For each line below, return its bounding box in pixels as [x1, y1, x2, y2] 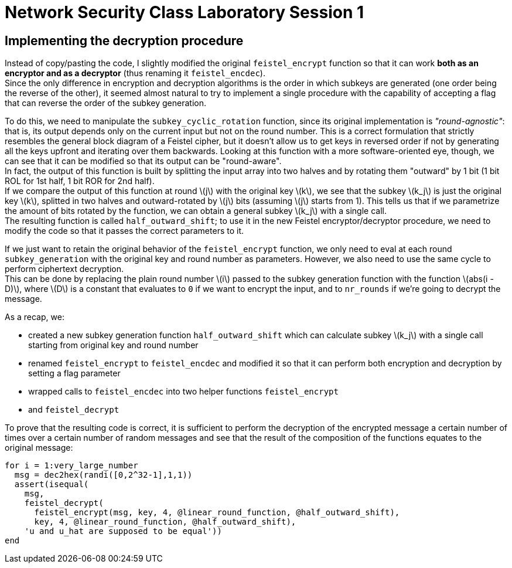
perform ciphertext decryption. [5, 264, 124, 274]
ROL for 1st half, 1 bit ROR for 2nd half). [5, 176, 155, 186]
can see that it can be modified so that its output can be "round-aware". [5, 156, 282, 166]
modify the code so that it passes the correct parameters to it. [5, 226, 244, 236]
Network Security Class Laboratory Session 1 [5, 2, 364, 22]
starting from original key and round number [28, 340, 199, 351]
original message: [5, 443, 73, 453]
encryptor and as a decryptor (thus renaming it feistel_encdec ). [5, 68, 265, 79]
